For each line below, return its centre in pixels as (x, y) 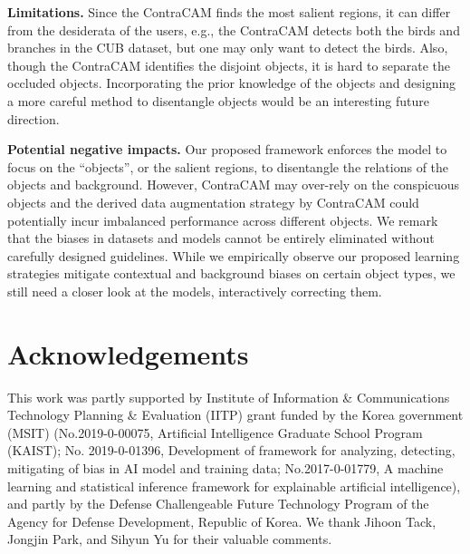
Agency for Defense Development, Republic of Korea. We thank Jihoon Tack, (222, 521)
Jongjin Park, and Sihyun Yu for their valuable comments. (170, 539)
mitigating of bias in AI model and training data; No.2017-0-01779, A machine (225, 468)
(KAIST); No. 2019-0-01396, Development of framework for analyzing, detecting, (231, 450)
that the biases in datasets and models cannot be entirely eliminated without (221, 238)
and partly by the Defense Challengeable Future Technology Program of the (218, 504)
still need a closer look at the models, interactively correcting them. (195, 291)
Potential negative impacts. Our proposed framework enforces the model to (227, 149)
